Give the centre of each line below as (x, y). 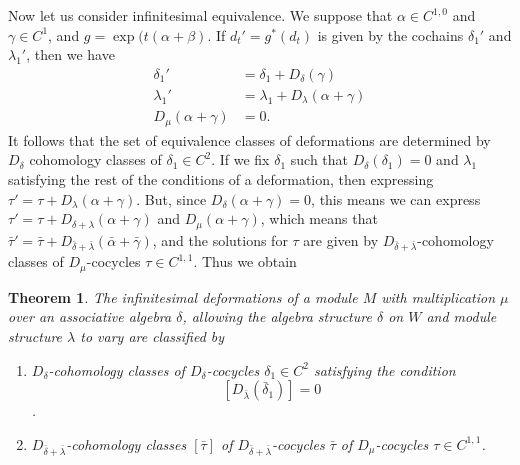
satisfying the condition (384, 369)
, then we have (70, 54)
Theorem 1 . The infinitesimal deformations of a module (183, 296)
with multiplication (438, 296)
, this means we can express (396, 198)
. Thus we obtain (245, 261)
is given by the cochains (390, 34)
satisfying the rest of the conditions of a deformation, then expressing (221, 178)
